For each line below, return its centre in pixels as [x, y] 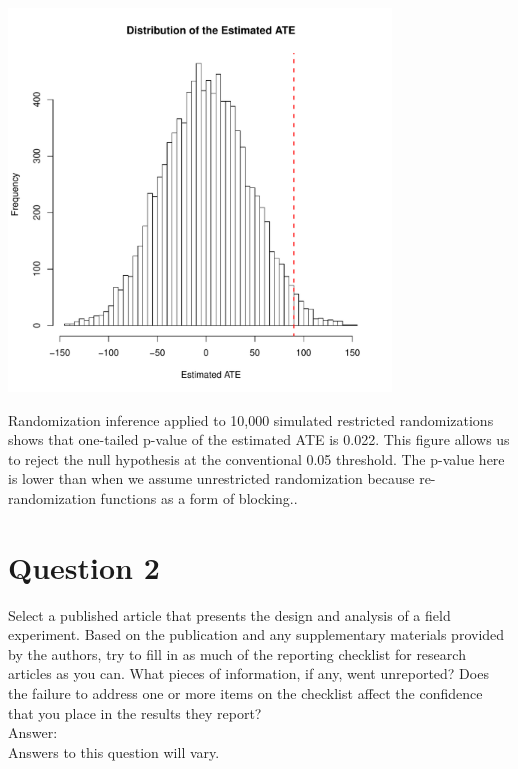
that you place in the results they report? [135, 712]
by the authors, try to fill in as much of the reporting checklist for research [237, 653]
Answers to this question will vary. [114, 751]
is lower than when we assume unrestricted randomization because [211, 478]
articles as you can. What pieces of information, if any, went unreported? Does [248, 673]
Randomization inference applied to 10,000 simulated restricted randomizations [251, 419]
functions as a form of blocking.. [199, 497]
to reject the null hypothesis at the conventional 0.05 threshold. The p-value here [256, 458]
